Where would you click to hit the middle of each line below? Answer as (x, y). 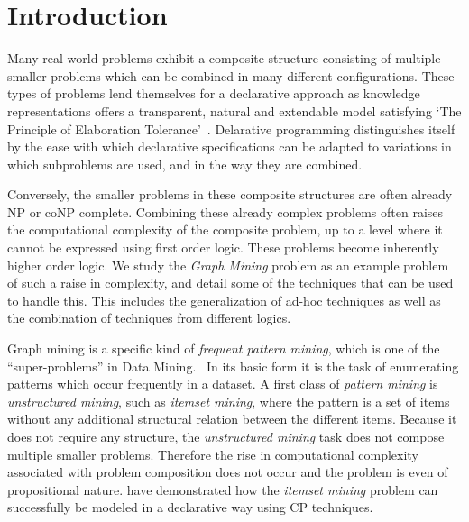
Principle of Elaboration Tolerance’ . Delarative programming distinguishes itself (231, 128)
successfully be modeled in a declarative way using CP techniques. (190, 507)
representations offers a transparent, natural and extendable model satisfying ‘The (234, 110)
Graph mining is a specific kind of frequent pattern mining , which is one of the (224, 348)
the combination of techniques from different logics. (149, 318)
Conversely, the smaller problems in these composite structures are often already (230, 194)
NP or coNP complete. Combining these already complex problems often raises (225, 211)
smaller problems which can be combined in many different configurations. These (231, 75)
